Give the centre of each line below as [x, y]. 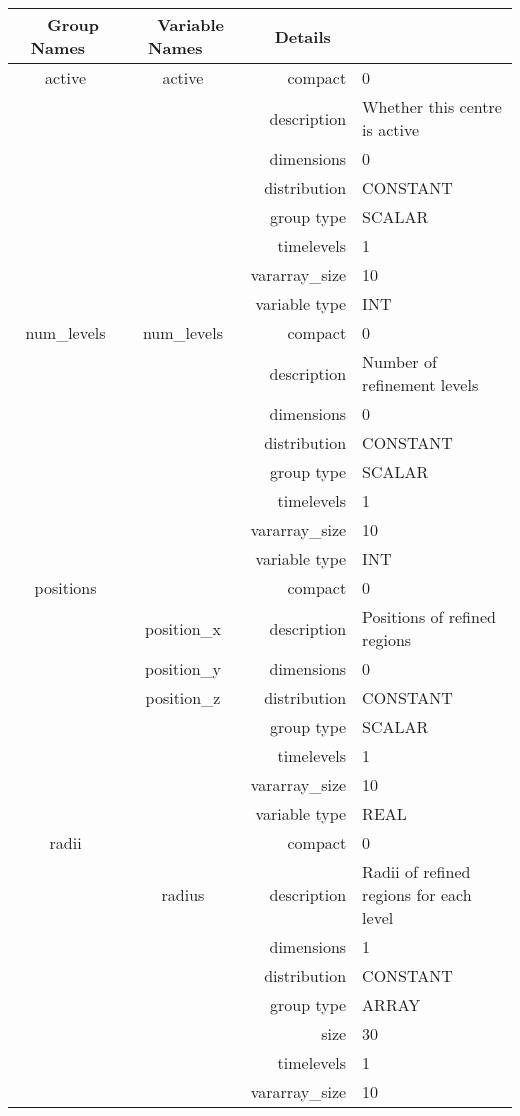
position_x [182, 628]
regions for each [417, 894]
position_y [182, 668]
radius [183, 894]
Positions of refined [429, 616]
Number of [399, 361]
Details [302, 36]
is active [391, 129]
